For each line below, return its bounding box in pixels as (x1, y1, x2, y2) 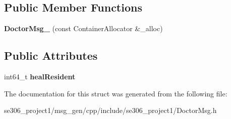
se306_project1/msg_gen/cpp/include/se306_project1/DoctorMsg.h (4, 105, 217, 115)
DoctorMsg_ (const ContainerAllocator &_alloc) (4, 23, 163, 34)
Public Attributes (4, 48, 98, 63)
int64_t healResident (4, 71, 76, 81)
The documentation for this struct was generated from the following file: (4, 88, 227, 98)
